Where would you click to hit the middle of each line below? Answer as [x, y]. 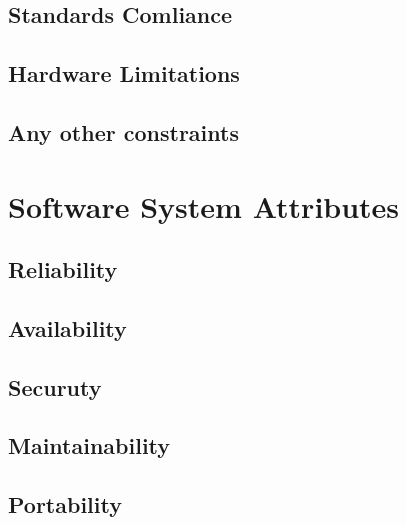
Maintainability [89, 445]
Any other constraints [123, 131]
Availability [67, 327]
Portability [65, 504]
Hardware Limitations [124, 73]
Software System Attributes [204, 205]
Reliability [63, 269]
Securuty [55, 386]
